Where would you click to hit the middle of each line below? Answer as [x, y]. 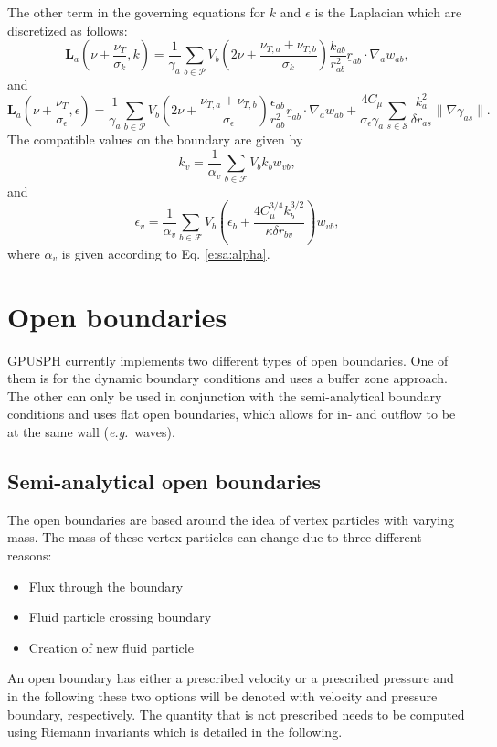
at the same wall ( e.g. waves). [91, 431]
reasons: [30, 555]
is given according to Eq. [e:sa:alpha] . [166, 253]
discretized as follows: [68, 30]
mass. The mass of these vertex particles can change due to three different [215, 537]
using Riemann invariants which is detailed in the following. [175, 732]
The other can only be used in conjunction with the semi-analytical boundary [225, 395]
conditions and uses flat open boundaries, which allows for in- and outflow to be [232, 414]
